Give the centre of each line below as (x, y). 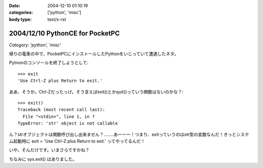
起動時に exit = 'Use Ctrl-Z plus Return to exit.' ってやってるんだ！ (79, 141)
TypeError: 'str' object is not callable (68, 123)
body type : (20, 19)
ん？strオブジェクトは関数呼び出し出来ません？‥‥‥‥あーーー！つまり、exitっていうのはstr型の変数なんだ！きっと (122, 134)
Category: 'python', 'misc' (35, 45)
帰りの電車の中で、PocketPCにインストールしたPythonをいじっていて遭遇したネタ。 (94, 54)
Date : (15, 6)
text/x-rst (57, 19)
